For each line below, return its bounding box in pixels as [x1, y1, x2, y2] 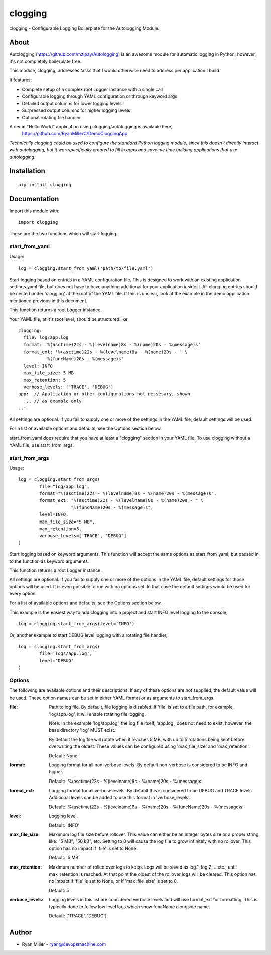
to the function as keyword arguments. [9, 558, 89, 564]
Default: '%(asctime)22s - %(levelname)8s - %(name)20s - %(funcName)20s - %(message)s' [49, 804, 244, 810]
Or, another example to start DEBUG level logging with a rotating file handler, [9, 632, 168, 638]
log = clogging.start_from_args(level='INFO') [18, 621, 135, 627]
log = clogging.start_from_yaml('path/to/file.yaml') [18, 266, 153, 271]
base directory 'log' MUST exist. [49, 727, 115, 733]
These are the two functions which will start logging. [9, 230, 118, 236]
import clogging [18, 219, 58, 225]
